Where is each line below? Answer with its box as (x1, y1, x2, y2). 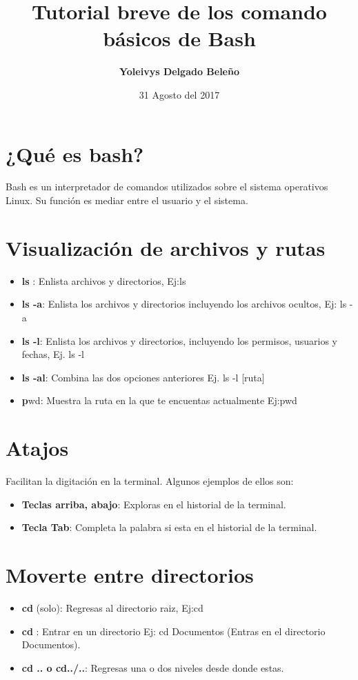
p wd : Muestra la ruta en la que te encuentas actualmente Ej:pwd (21, 393, 297, 408)
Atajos (6, 434, 69, 462)
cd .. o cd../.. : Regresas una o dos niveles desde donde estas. (21, 660, 284, 674)
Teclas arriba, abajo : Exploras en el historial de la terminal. (21, 497, 286, 511)
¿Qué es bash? (6, 139, 144, 168)
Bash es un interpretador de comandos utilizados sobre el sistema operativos (6, 179, 328, 194)
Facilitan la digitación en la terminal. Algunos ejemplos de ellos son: (6, 474, 294, 488)
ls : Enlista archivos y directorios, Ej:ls (21, 273, 186, 288)
